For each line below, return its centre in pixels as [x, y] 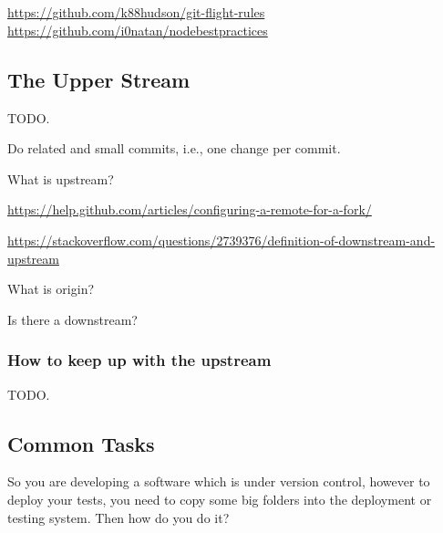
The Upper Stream [99, 79]
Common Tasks [81, 443]
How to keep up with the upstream [139, 360]
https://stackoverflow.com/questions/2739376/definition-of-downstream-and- [221, 240]
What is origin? [51, 289]
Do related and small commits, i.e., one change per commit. [174, 148]
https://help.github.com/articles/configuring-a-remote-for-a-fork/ [190, 209]
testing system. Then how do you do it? [118, 517]
